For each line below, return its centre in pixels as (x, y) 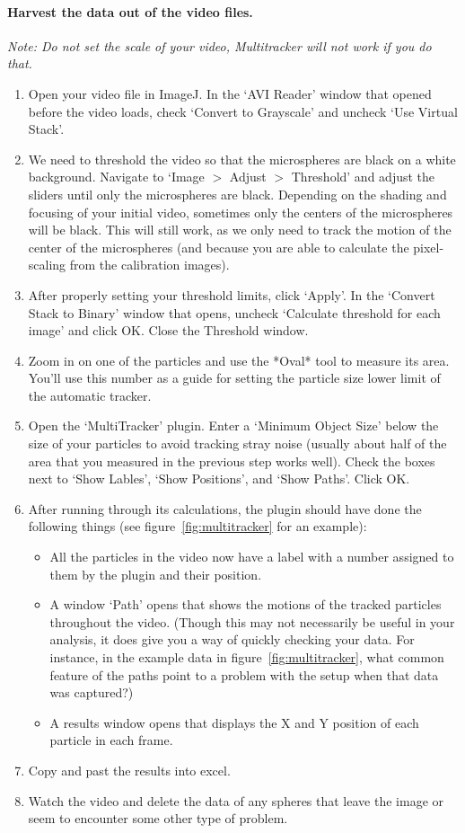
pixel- (429, 247)
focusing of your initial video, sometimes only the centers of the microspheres (241, 212)
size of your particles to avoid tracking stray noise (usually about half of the (237, 443)
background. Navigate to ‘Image (116, 177)
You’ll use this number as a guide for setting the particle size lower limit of (234, 378)
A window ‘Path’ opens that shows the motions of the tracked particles (246, 604)
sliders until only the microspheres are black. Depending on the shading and (237, 194)
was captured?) (92, 692)
